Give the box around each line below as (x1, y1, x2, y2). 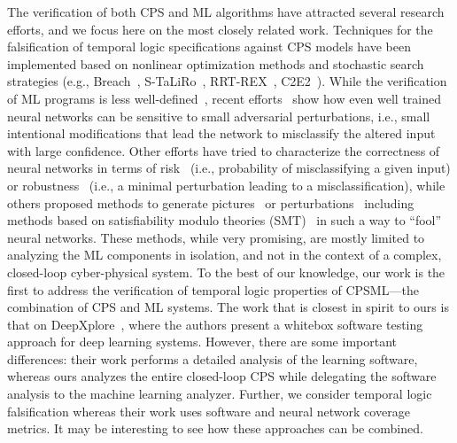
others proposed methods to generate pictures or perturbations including (7, 193, 414, 212)
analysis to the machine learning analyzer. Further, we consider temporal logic (7, 385, 432, 403)
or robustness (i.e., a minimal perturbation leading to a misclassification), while (7, 175, 445, 194)
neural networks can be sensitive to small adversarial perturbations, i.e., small (7, 106, 430, 125)
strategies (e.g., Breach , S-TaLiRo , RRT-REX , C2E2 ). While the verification (7, 72, 447, 90)
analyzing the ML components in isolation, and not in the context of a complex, (7, 245, 442, 264)
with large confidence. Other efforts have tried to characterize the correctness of (7, 141, 440, 159)
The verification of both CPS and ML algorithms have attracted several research (7, 3, 445, 20)
